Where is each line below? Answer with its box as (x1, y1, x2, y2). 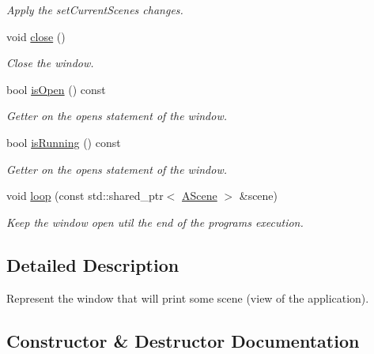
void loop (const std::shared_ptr (6, 187, 164, 204)
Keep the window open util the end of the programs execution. (6, 213, 304, 230)
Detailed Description (6, 252, 179, 277)
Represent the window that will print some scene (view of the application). (6, 289, 369, 306)
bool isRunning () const (6, 134, 121, 150)
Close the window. (6, 55, 94, 71)
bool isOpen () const (6, 81, 106, 97)
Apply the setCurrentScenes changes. (6, 2, 183, 17)
